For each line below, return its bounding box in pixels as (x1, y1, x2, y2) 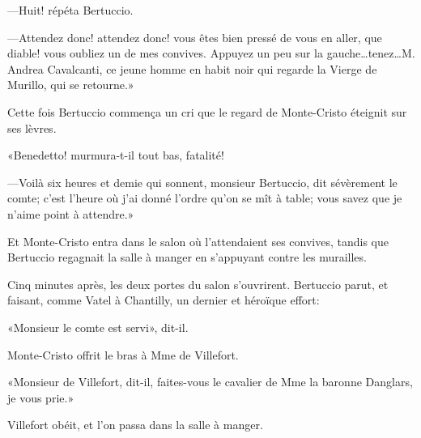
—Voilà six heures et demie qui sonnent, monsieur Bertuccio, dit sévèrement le (7, 173, 398, 190)
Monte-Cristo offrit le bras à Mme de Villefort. (7, 346, 239, 363)
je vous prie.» (7, 389, 74, 406)
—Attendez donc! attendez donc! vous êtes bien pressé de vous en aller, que (7, 28, 382, 45)
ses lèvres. (7, 119, 57, 136)
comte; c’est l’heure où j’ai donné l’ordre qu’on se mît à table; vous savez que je (7, 189, 402, 206)
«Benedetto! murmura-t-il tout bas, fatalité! (7, 147, 224, 164)
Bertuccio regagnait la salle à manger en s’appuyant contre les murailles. (7, 249, 367, 266)
